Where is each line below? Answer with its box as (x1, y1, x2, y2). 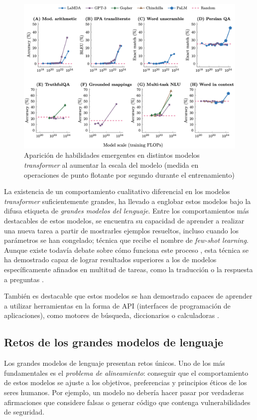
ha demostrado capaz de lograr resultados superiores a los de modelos (4, 254, 217, 265)
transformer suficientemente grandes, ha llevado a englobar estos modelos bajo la (4, 196, 251, 206)
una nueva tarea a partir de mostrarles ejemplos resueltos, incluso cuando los (4, 225, 239, 235)
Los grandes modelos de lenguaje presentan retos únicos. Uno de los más (4, 358, 225, 368)
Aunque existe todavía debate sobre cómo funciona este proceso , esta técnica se (4, 244, 249, 255)
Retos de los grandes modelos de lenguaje (4, 334, 224, 350)
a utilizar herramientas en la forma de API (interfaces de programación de (4, 300, 231, 311)
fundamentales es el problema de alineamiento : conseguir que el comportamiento (4, 367, 249, 378)
